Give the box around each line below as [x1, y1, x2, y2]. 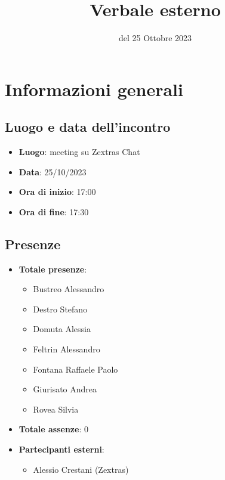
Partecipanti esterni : [19, 443, 104, 456]
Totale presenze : [19, 262, 87, 275]
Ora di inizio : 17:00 [19, 185, 96, 198]
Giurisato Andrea [33, 383, 97, 395]
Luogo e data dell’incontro [5, 117, 171, 136]
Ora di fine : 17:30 [19, 205, 89, 218]
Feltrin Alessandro [33, 343, 100, 355]
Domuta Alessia [33, 323, 91, 335]
